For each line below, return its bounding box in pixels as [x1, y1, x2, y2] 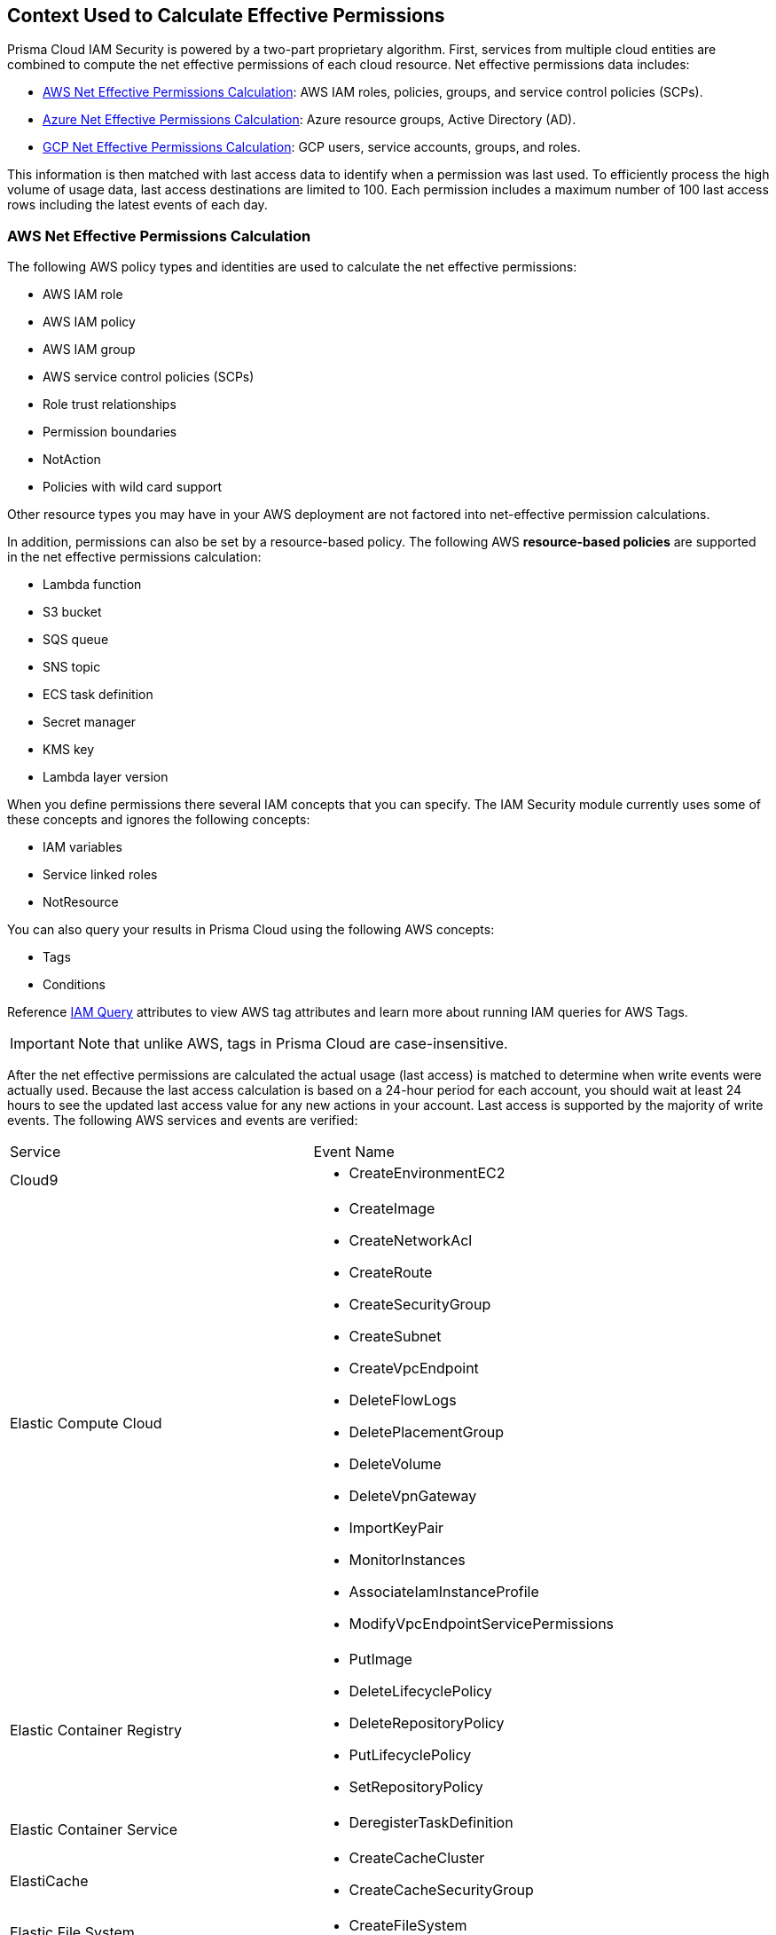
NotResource [43, 894, 119, 910]
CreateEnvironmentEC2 [349, 1164, 506, 1183]
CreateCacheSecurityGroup [349, 1881, 534, 1900]
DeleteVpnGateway [349, 1487, 477, 1506]
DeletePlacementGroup [349, 1423, 505, 1442]
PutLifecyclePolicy [349, 1746, 472, 1765]
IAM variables [43, 839, 122, 855]
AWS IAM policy [43, 314, 136, 330]
